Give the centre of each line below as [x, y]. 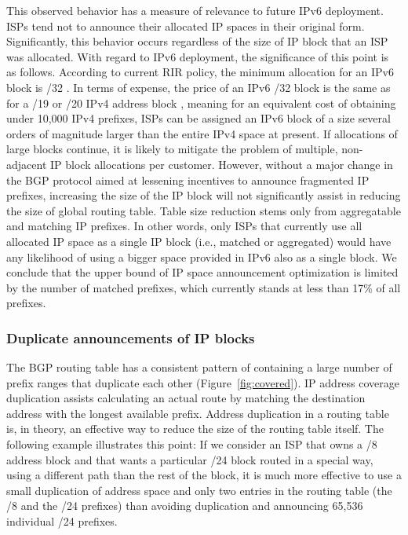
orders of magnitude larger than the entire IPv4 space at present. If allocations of [202, 133]
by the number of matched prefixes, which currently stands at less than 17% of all [204, 287]
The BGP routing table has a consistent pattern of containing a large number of [199, 367]
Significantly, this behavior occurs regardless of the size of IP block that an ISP [197, 41]
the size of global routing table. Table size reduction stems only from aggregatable [204, 210]
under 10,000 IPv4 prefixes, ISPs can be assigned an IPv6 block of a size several [199, 118]
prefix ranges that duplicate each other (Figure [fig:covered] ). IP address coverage [203, 382]
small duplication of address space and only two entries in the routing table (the [199, 490]
